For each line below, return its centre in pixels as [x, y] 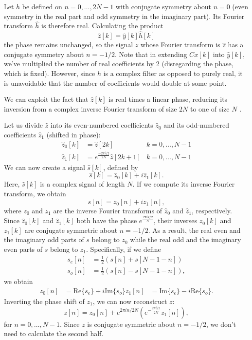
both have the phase [107, 220]
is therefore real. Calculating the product [102, 26]
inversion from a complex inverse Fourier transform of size [90, 108]
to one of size [210, 108]
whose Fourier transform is [180, 45]
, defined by [121, 167]
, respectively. [212, 210]
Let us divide [23, 125]
